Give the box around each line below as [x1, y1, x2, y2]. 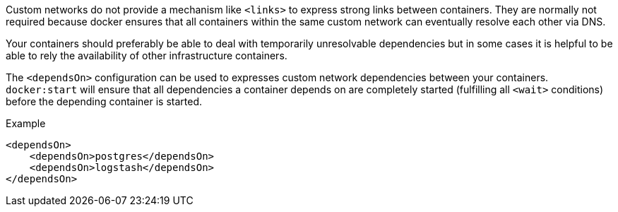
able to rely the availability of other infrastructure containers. [6, 49, 287, 61]
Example [6, 117, 46, 129]
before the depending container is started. [6, 95, 203, 107]
